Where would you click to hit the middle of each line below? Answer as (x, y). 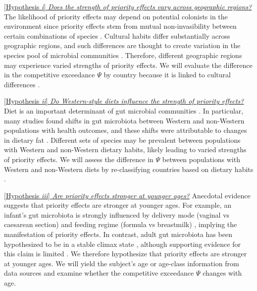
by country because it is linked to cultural (167, 75)
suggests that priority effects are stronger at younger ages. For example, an (118, 205)
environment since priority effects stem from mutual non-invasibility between (120, 26)
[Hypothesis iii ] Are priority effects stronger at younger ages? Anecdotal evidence (127, 195)
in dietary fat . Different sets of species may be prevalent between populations (122, 140)
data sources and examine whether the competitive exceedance (99, 273)
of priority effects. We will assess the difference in (79, 159)
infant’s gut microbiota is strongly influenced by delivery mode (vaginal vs (117, 214)
